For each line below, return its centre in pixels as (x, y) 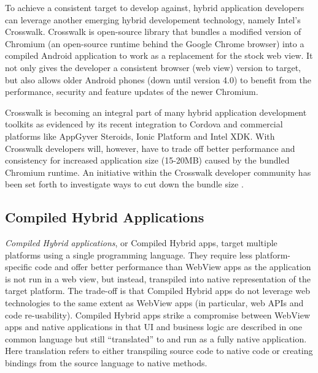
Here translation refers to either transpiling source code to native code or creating (159, 351)
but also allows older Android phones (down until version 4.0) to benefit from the (158, 79)
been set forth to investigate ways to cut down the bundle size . (124, 184)
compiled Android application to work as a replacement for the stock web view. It (159, 55)
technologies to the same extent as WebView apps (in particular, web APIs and (154, 303)
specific (19, 267)
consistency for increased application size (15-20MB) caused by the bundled (147, 160)
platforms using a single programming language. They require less (129, 254)
